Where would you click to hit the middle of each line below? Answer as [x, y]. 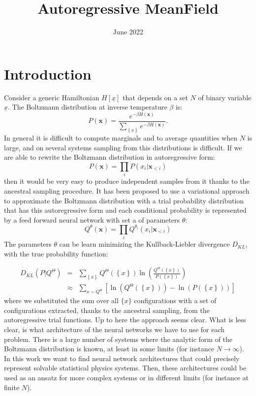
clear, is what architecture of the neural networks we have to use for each [114, 329]
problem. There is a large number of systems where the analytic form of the [118, 339]
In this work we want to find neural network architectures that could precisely [122, 358]
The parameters [28, 244]
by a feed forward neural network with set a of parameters [92, 219]
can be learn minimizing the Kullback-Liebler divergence [144, 244]
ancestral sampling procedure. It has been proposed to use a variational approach [127, 190]
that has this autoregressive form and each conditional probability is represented [125, 210]
